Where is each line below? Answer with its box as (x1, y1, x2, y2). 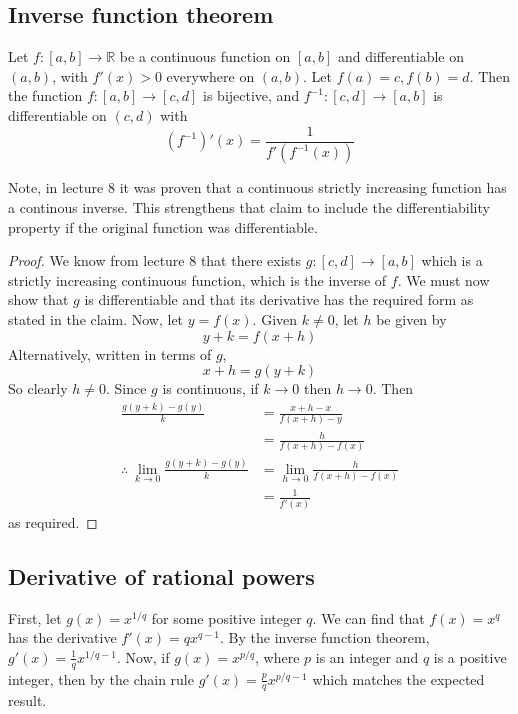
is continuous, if (162, 378, 259, 399)
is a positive (433, 646, 507, 667)
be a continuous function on (119, 46, 291, 67)
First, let (8, 607, 62, 628)
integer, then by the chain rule (8, 668, 194, 689)
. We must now (397, 269, 490, 290)
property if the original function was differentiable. (8, 216, 318, 237)
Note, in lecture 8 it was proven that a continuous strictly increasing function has (8, 177, 507, 198)
